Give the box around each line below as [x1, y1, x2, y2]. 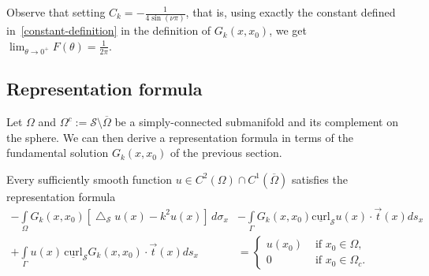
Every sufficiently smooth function [6, 170, 173, 187]
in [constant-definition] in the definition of [6, 22, 211, 39]
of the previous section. [170, 144, 282, 161]
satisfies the [291, 170, 348, 187]
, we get [269, 22, 307, 39]
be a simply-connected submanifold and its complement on [114, 114, 398, 129]
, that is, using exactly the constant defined [185, 4, 396, 20]
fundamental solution [6, 144, 109, 161]
